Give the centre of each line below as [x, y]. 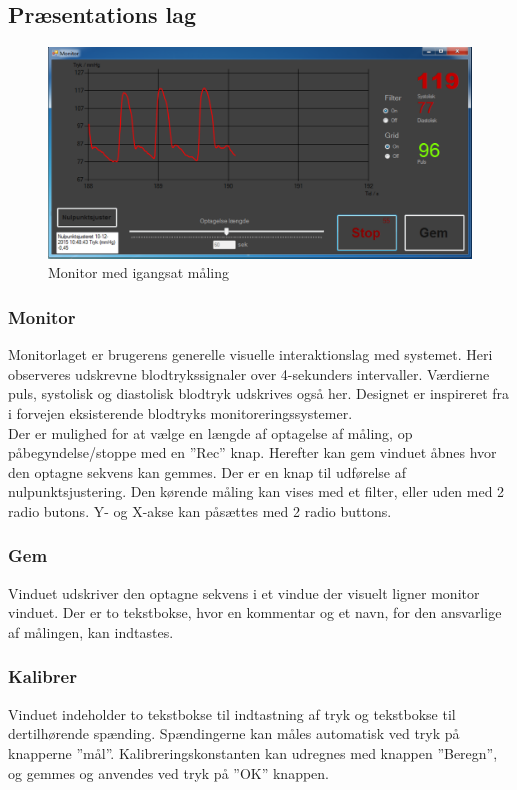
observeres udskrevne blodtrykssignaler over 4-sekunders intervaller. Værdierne [249, 373]
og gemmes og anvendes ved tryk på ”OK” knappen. [169, 772]
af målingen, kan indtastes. [91, 631]
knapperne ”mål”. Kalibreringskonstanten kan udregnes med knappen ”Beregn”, [253, 752]
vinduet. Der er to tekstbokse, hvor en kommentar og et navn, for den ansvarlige [255, 612]
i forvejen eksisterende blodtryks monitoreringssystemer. [180, 412]
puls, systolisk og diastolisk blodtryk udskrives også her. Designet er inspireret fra [259, 393]
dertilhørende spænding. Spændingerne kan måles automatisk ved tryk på [234, 733]
